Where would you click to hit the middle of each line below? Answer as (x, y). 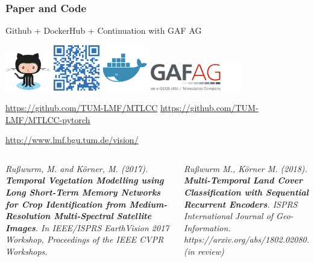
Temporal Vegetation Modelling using (85, 180)
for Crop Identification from (66, 204)
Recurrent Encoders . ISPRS (241, 204)
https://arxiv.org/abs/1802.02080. (247, 239)
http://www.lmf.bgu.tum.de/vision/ (72, 140)
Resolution (28, 216)
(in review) (204, 251)
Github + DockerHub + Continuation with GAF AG (104, 30)
